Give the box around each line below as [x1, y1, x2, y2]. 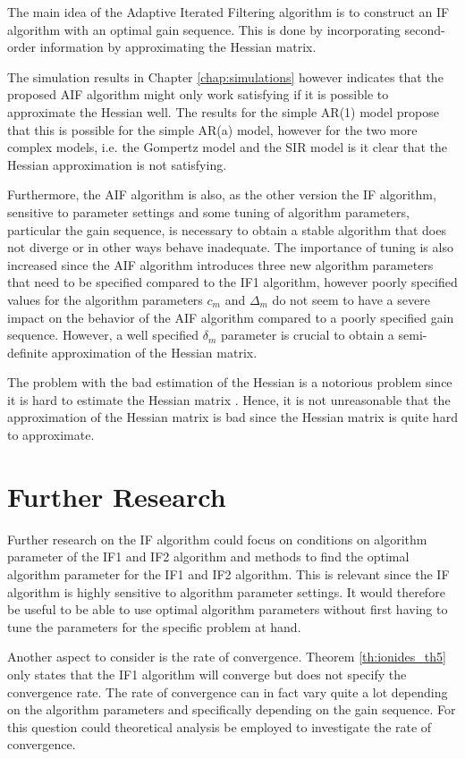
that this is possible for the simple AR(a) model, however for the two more [7, 120, 418, 139]
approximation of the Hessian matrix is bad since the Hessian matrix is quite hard [7, 408, 458, 426]
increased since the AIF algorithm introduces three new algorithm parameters [7, 255, 434, 274]
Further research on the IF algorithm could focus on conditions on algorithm [7, 529, 427, 548]
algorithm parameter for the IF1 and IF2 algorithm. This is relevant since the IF [7, 564, 450, 583]
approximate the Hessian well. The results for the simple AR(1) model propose [7, 102, 439, 121]
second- [404, 20, 445, 38]
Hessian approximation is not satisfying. [7, 155, 227, 173]
